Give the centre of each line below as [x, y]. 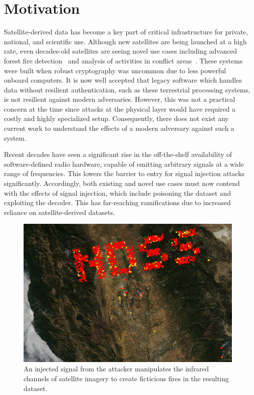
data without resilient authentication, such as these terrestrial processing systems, [127, 89]
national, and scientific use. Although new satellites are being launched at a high [126, 41]
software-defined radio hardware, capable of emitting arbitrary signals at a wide [124, 164]
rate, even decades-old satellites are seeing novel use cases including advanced [121, 51]
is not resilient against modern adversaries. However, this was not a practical [120, 99]
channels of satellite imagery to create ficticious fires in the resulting [126, 379]
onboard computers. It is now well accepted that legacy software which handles [123, 80]
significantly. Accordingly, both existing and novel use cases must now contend [122, 183]
